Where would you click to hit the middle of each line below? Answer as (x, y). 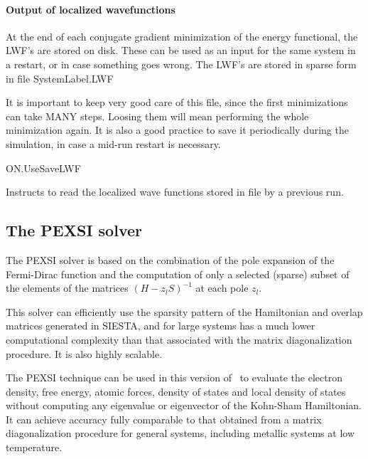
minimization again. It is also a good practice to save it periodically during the (177, 130)
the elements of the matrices (67, 288)
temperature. (34, 447)
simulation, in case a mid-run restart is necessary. (113, 143)
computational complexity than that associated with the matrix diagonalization (179, 339)
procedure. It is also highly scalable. (84, 353)
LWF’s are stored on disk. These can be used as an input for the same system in (181, 50)
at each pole (222, 288)
